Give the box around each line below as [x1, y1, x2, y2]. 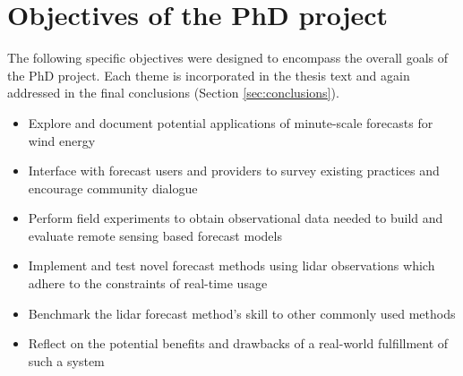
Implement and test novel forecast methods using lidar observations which [28, 256, 435, 275]
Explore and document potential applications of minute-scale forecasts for [28, 113, 433, 132]
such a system [28, 351, 105, 370]
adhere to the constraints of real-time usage [28, 274, 268, 293]
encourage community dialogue [28, 178, 198, 197]
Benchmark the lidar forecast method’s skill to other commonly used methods [28, 303, 456, 322]
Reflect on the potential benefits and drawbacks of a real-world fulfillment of [28, 334, 449, 353]
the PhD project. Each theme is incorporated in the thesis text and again [7, 65, 410, 84]
